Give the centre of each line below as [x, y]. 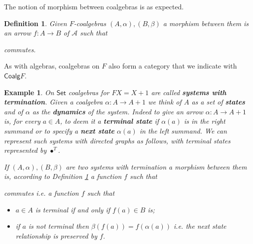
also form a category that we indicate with [173, 66]
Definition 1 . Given [36, 23]
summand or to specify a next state [59, 130]
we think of [165, 102]
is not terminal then [59, 226]
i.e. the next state [200, 226]
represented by [25, 150]
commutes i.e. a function [41, 192]
